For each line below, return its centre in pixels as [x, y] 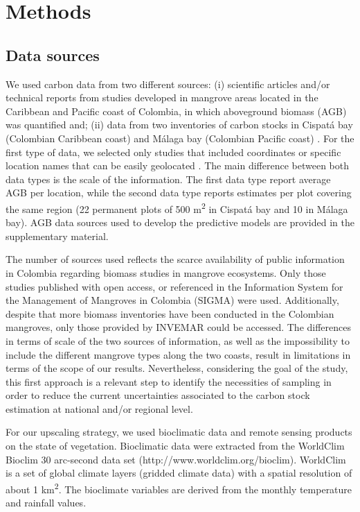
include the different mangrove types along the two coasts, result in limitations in [178, 354]
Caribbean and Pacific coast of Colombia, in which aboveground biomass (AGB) [176, 111]
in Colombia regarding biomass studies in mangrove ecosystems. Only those [166, 272]
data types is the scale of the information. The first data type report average [168, 179]
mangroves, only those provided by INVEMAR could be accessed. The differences [179, 327]
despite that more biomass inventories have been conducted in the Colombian [170, 313]
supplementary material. [57, 236]
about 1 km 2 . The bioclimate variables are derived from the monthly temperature [179, 488]
